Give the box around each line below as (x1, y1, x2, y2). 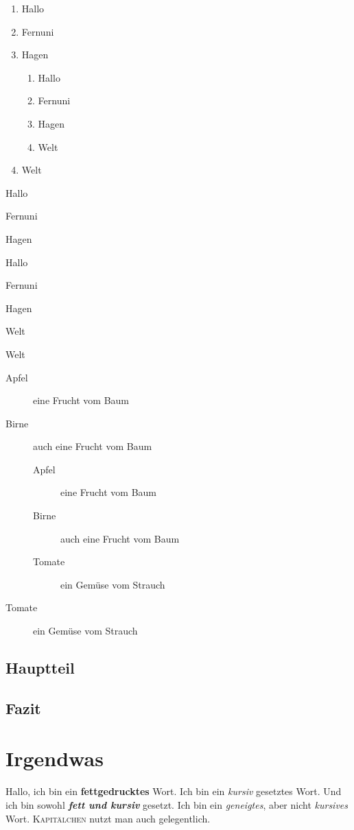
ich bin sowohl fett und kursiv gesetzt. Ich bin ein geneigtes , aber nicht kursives (5, 797, 349, 811)
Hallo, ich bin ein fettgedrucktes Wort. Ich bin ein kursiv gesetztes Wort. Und (5, 784, 342, 798)
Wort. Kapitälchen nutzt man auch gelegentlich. (5, 811, 211, 825)
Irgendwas (5, 744, 104, 772)
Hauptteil (5, 657, 75, 678)
